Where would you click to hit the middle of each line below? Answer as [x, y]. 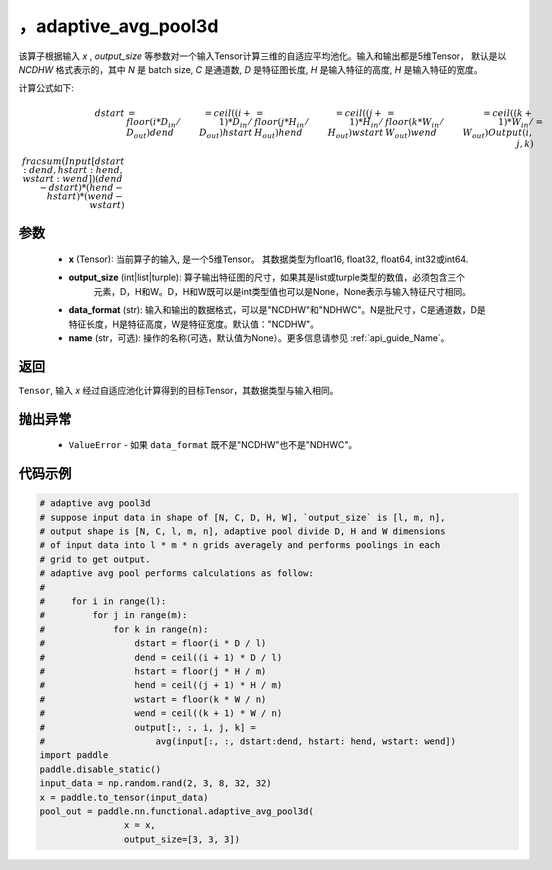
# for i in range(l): [103, 601]
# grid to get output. [95, 559]
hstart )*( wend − [85, 196]
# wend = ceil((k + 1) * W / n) [161, 713]
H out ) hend [279, 134]
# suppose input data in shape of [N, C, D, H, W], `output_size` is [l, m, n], [242, 517]
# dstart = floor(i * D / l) [153, 643]
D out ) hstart [225, 134]
